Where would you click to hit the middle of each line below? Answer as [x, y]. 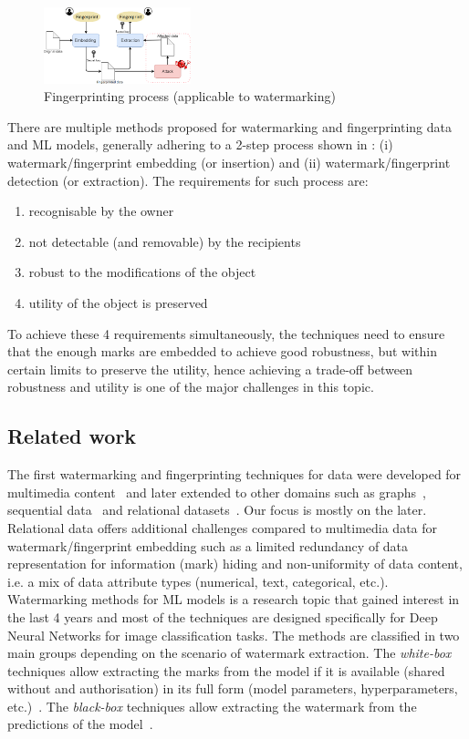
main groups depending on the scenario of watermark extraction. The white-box [229, 653]
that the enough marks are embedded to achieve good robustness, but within [222, 351]
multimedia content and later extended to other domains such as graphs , [217, 492]
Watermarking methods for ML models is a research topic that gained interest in [234, 599]
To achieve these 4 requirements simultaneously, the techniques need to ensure [226, 333]
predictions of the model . [80, 724]
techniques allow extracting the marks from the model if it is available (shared [226, 670]
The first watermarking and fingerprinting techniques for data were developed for [234, 474]
